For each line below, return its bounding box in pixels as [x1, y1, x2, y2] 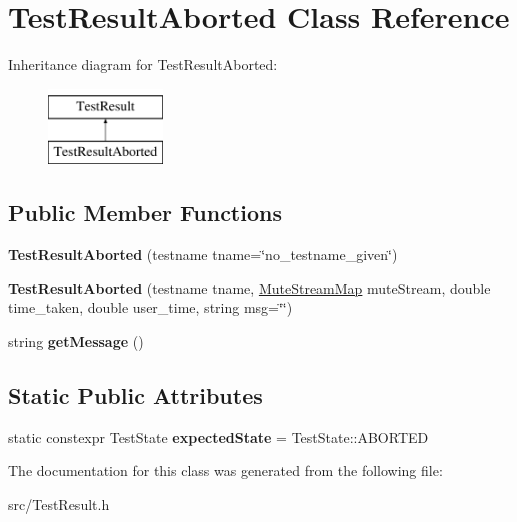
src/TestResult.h [8, 493, 110, 514]
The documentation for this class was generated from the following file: [8, 460, 443, 481]
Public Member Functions [8, 197, 282, 228]
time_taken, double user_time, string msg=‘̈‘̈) [8, 297, 293, 318]
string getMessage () [8, 330, 144, 351]
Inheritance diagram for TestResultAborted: [8, 54, 278, 75]
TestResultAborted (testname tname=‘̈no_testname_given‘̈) [8, 244, 398, 265]
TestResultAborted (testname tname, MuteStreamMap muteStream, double [8, 277, 491, 298]
